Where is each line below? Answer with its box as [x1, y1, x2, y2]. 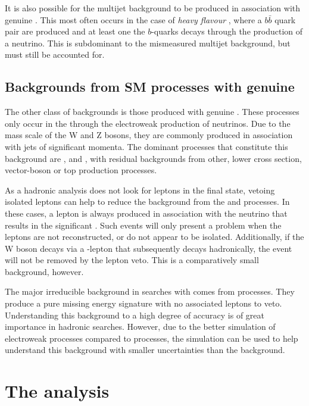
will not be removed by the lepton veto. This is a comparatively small [5, 254, 259, 266]
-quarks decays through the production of [151, 25, 303, 38]
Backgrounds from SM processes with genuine [5, 77, 295, 96]
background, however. [5, 265, 84, 277]
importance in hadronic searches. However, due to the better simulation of [5, 320, 276, 333]
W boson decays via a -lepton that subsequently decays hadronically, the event [5, 242, 292, 254]
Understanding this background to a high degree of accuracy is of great [5, 308, 265, 321]
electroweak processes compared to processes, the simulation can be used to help [5, 332, 298, 344]
